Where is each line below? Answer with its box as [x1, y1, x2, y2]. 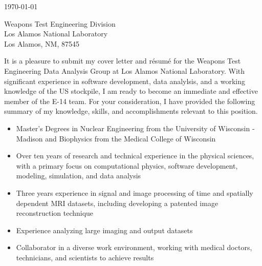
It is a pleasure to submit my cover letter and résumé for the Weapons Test [4, 55, 241, 66]
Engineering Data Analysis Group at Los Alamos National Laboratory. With [4, 65, 245, 76]
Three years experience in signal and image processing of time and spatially [16, 187, 253, 198]
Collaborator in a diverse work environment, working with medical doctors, [16, 242, 252, 253]
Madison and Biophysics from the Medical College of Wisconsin [16, 133, 216, 144]
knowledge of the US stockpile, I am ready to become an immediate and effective [4, 86, 258, 96]
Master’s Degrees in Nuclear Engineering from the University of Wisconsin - [16, 122, 255, 133]
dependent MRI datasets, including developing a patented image [16, 197, 219, 208]
